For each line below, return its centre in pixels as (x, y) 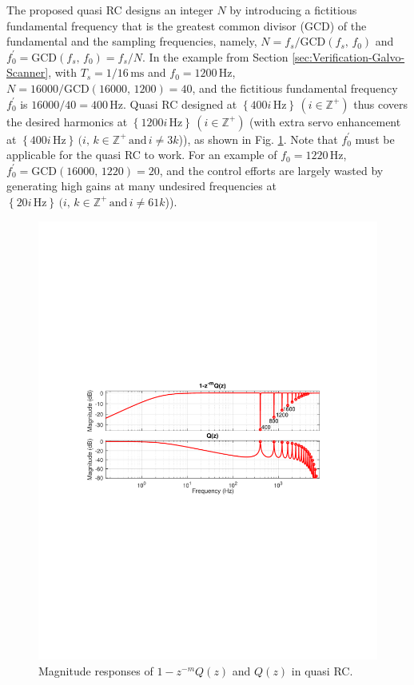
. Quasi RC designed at (180, 104)
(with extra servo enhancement (325, 121)
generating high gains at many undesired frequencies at (141, 186)
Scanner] (28, 72)
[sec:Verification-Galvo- (348, 56)
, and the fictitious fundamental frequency (295, 88)
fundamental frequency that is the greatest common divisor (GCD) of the (187, 25)
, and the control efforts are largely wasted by (271, 170)
